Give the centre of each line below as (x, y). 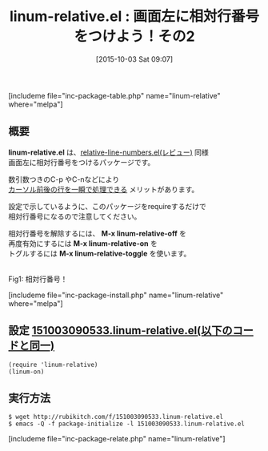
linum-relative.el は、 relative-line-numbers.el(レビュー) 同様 (109, 152)
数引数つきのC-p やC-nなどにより (64, 179)
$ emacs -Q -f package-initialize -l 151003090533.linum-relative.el (127, 424)
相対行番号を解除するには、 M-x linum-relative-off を (97, 233)
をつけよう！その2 (134, 36)
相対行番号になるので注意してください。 (75, 216)
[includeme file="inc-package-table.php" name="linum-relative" (115, 95)
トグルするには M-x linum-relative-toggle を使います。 (100, 253)
